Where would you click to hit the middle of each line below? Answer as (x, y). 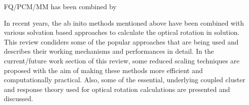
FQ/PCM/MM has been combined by (60, 6)
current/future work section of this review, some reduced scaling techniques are (122, 60)
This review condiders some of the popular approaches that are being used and (121, 41)
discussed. (19, 98)
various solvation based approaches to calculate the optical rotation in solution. (122, 32)
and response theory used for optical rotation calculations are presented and (117, 89)
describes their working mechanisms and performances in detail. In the (109, 51)
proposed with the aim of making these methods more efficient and (103, 70)
